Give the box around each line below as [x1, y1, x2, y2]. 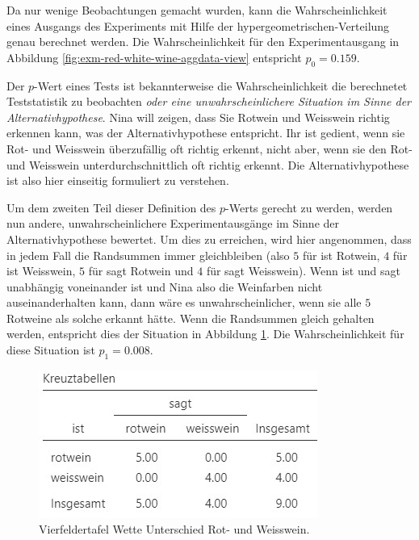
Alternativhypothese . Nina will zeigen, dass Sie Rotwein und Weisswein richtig [6, 108, 390, 125]
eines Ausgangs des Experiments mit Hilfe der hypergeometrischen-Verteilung [6, 17, 390, 34]
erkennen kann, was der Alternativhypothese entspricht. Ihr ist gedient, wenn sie [6, 124, 405, 141]
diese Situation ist [6, 341, 95, 358]
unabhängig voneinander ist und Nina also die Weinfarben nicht [6, 278, 323, 295]
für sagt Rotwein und [88, 262, 194, 279]
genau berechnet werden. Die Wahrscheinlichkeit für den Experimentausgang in [6, 33, 400, 50]
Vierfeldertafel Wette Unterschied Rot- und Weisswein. [39, 521, 310, 538]
